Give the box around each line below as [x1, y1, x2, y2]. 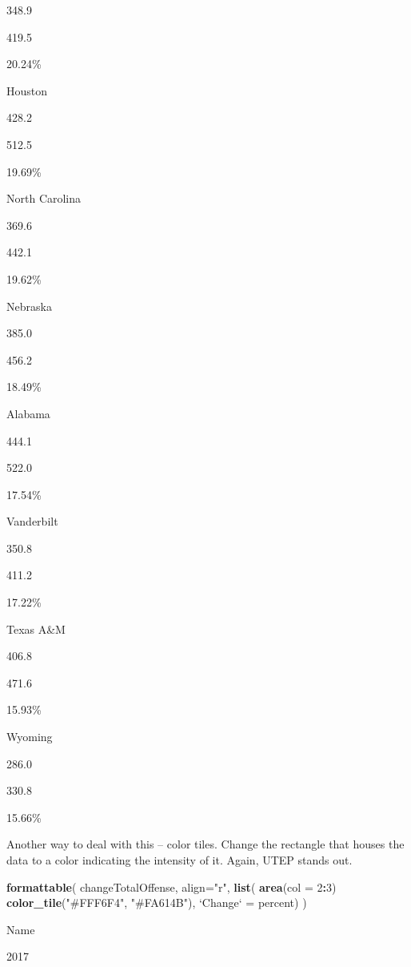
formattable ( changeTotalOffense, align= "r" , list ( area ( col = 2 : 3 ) [6, 878, 337, 895]
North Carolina [6, 190, 82, 207]
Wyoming [6, 728, 53, 745]
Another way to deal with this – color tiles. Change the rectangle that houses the [6, 836, 405, 852]
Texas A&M [6, 620, 66, 637]
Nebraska [6, 297, 52, 314]
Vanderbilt [6, 513, 58, 530]
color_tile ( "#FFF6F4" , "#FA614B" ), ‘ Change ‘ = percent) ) [6, 894, 307, 911]
